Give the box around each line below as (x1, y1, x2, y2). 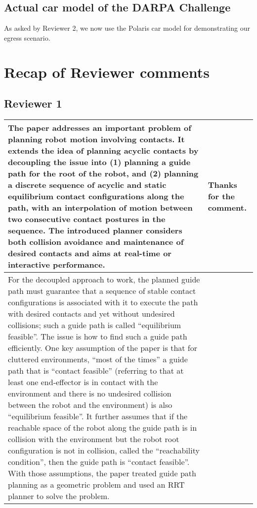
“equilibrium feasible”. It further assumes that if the (8, 410, 188, 422)
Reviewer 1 (4, 96, 62, 111)
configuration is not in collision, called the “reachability (8, 444, 200, 456)
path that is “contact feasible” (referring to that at (8, 364, 184, 376)
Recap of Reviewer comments (4, 61, 210, 82)
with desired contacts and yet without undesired (8, 307, 175, 319)
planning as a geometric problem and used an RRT (8, 478, 185, 490)
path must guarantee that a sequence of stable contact (8, 284, 196, 296)
